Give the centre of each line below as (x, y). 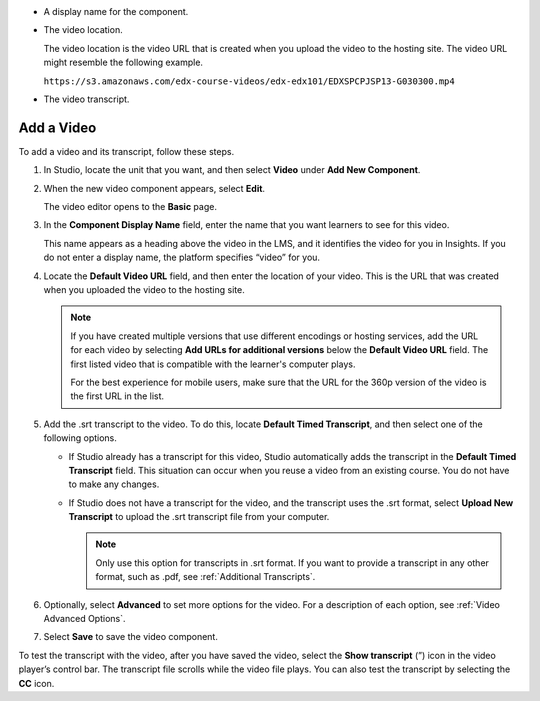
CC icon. (36, 683)
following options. (80, 438)
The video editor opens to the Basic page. (130, 207)
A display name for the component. (116, 11)
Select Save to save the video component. (131, 637)
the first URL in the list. (117, 396)
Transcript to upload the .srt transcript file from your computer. (199, 517)
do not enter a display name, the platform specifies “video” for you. (181, 257)
